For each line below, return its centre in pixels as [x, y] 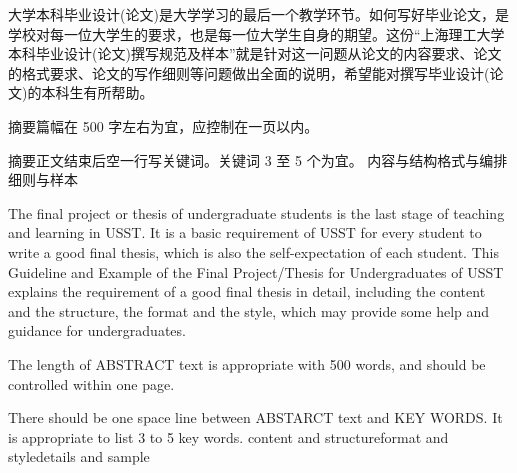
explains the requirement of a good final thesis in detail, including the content [247, 291]
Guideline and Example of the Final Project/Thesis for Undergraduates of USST [256, 271]
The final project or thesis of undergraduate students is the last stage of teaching [256, 212]
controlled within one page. [91, 383]
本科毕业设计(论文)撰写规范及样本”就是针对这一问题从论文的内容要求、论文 [255, 53]
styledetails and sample [79, 456]
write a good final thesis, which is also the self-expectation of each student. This [253, 251]
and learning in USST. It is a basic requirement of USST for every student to [245, 232]
